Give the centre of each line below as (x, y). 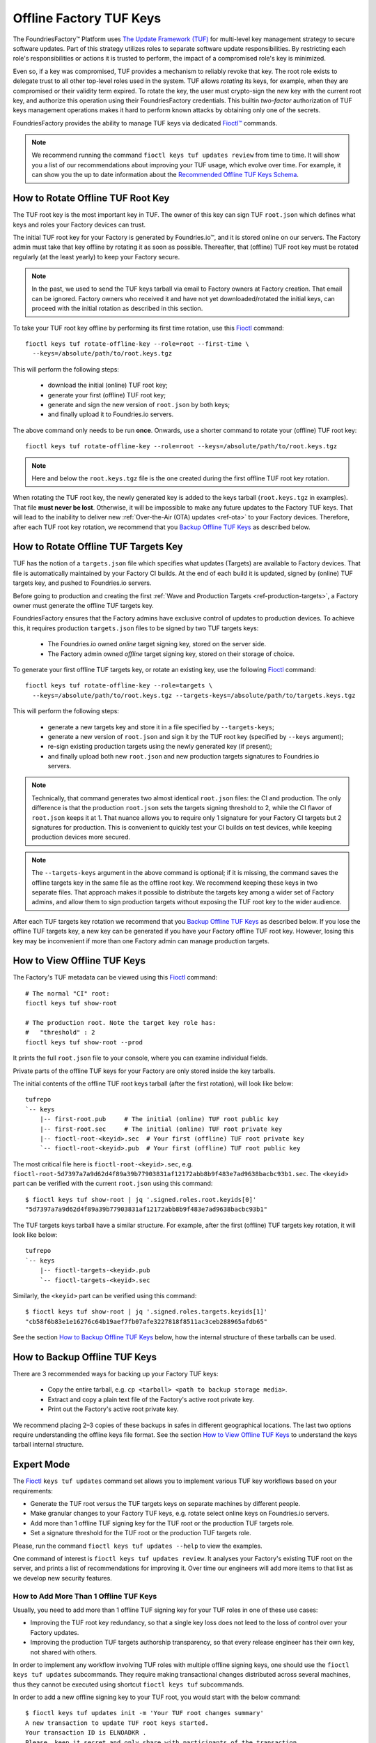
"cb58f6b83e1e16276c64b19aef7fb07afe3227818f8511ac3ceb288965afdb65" (147, 1322)
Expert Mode (41, 1464)
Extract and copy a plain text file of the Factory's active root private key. (151, 1399)
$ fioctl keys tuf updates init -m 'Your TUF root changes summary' (144, 1713)
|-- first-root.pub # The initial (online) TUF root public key (159, 1119)
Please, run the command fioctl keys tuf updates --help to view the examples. (138, 1546)
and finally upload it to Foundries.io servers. (111, 414)
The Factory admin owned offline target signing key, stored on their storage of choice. (171, 654)
